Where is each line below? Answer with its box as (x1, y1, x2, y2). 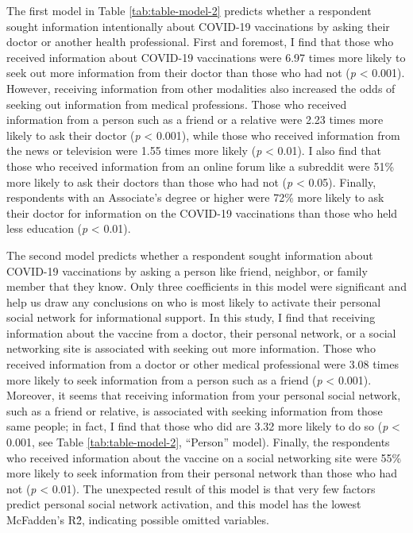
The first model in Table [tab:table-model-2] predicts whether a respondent (6, 2, 372, 18)
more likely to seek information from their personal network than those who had (6, 465, 398, 481)
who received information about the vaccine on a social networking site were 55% (6, 449, 402, 465)
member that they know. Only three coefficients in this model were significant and (6, 278, 407, 295)
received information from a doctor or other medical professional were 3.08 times (6, 356, 399, 373)
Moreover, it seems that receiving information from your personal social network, (6, 387, 401, 404)
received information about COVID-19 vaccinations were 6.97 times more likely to (6, 48, 406, 65)
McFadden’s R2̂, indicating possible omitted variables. (6, 512, 269, 527)
